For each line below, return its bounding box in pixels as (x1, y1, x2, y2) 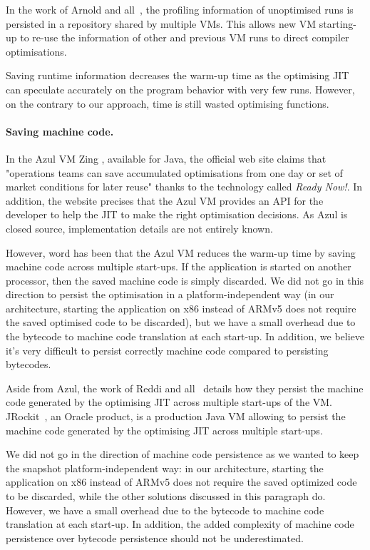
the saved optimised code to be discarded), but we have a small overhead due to (6, 315, 356, 330)
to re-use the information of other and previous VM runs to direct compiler (20, 30, 349, 45)
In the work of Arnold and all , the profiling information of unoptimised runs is (6, 2, 354, 16)
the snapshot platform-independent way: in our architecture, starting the (6, 460, 324, 475)
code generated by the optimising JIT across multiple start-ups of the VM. (6, 394, 333, 409)
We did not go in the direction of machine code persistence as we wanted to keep (6, 447, 359, 462)
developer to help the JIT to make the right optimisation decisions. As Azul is (6, 207, 348, 222)
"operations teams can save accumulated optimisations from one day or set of (6, 165, 343, 180)
